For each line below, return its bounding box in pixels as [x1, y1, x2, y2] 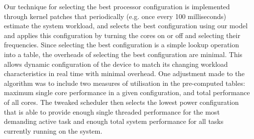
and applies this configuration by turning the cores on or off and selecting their [4, 30, 240, 40]
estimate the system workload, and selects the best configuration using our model [4, 20, 248, 31]
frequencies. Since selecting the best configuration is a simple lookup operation [4, 40, 239, 50]
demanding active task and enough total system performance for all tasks [4, 116, 224, 126]
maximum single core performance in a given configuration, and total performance [4, 87, 250, 98]
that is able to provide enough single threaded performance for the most [4, 106, 220, 117]
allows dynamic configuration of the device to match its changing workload [4, 59, 228, 69]
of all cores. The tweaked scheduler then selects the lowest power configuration [4, 97, 239, 107]
